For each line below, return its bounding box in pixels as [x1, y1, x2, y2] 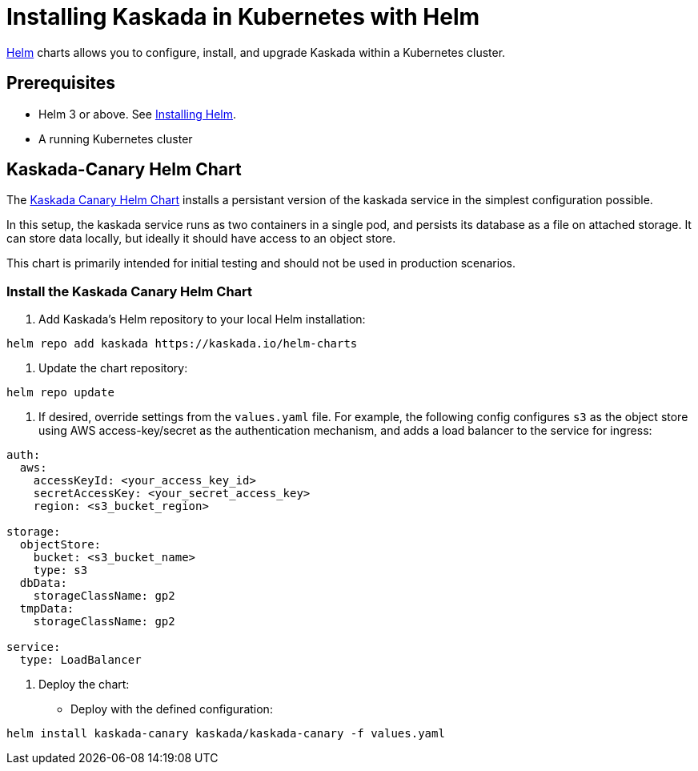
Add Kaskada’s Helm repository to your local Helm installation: [38, 312, 366, 327]
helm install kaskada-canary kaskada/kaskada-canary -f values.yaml [6, 727, 445, 741]
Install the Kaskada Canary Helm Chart [6, 283, 253, 299]
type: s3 [33, 564, 88, 577]
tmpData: [19, 602, 74, 616]
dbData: [19, 576, 67, 590]
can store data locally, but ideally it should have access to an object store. [6, 231, 396, 246]
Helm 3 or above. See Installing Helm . [38, 106, 237, 121]
